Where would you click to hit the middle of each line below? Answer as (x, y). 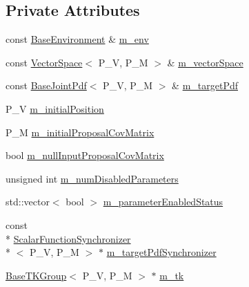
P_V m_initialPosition (55, 108)
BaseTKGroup (36, 275)
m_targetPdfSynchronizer (161, 252)
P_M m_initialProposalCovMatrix (80, 132)
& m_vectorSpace (205, 62)
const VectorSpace (44, 62)
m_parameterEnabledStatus (163, 202)
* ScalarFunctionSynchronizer (68, 238)
